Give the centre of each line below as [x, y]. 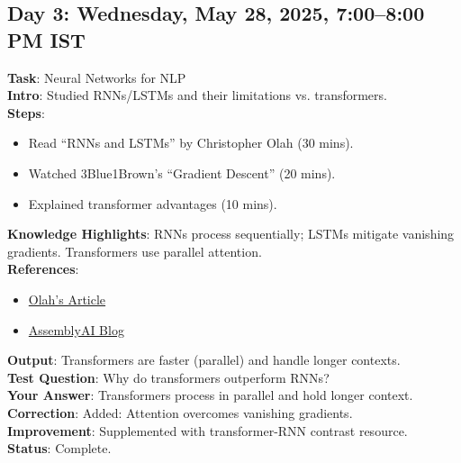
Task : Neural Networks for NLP [97, 77]
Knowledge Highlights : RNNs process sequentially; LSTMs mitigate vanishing [231, 234]
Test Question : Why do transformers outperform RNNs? [168, 377]
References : [43, 269]
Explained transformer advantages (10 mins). [153, 203]
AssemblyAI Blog [76, 329]
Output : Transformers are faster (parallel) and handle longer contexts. [204, 360]
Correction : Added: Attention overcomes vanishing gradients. [180, 412]
